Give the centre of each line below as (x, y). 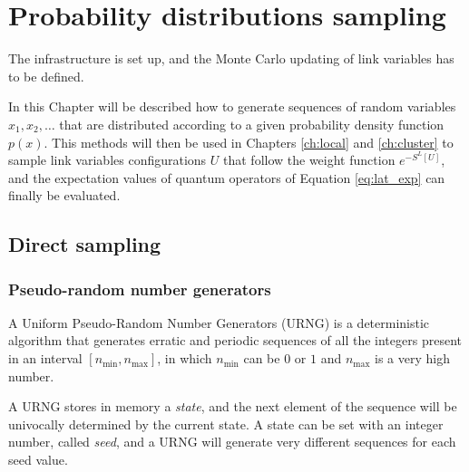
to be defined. (46, 76)
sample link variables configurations (107, 160)
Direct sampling (85, 244)
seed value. (38, 460)
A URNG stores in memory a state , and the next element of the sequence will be (233, 406)
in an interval (45, 358)
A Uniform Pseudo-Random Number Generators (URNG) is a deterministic (219, 322)
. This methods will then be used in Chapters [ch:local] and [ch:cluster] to (249, 142)
